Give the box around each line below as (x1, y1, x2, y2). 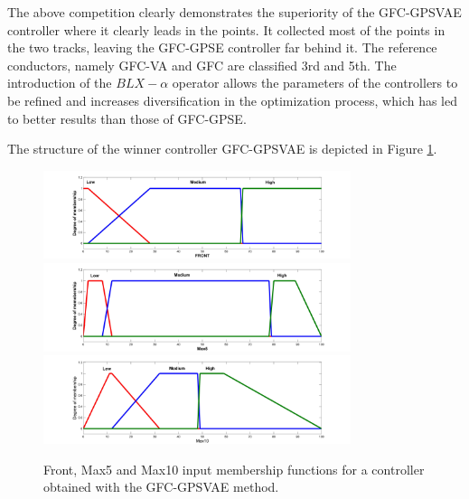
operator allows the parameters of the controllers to (172, 73, 458, 92)
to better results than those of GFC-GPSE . (7, 108, 247, 127)
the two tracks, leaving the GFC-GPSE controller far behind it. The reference (7, 38, 437, 57)
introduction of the (7, 73, 112, 92)
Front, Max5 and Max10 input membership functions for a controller (43, 459, 425, 478)
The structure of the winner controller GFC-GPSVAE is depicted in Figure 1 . (7, 139, 437, 158)
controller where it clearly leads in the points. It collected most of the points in (7, 20, 446, 39)
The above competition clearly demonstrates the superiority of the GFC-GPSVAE (7, 3, 462, 21)
